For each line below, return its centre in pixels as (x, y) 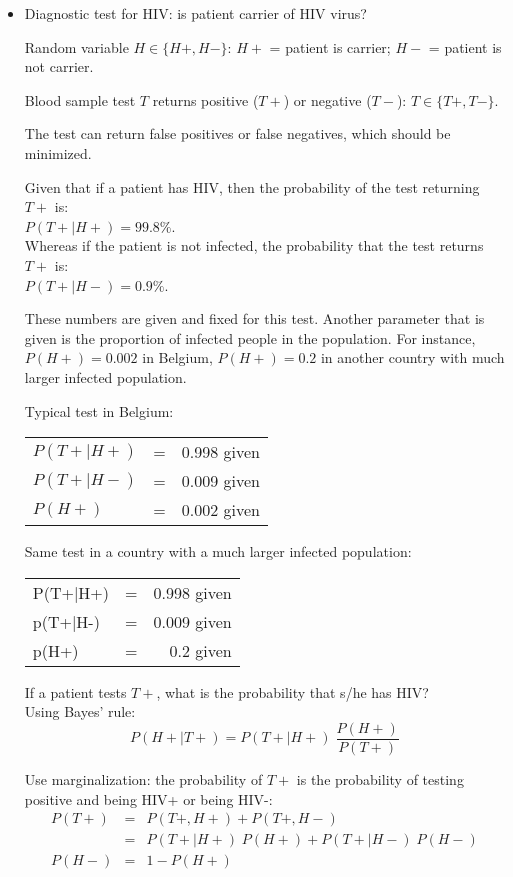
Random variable (76, 46)
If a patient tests (75, 691)
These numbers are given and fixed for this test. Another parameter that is (254, 318)
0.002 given (220, 510)
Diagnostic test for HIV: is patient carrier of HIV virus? (195, 13)
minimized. (58, 152)
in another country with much (412, 357)
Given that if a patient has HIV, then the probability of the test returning (252, 186)
